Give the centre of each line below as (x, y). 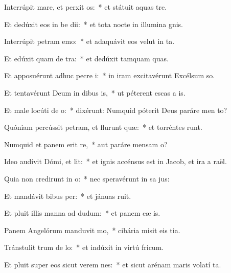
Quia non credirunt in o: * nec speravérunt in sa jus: (87, 178)
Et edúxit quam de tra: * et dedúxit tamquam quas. (86, 58)
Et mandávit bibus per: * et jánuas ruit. (68, 196)
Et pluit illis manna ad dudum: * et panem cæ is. (82, 213)
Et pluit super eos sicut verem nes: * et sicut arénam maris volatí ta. (113, 264)
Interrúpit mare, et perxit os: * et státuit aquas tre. (86, 7)
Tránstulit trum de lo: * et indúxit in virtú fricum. (84, 247)
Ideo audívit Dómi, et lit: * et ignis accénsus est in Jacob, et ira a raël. (115, 161)
